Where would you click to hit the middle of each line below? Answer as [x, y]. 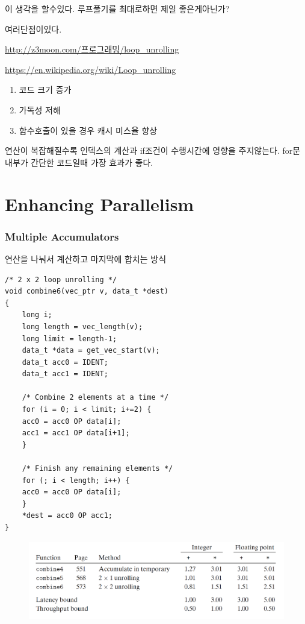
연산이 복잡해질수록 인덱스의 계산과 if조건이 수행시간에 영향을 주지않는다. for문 [153, 150]
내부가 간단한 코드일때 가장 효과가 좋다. [79, 162]
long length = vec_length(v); [82, 326]
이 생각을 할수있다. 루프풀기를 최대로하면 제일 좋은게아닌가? [117, 8]
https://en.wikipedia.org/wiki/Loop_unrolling [91, 69]
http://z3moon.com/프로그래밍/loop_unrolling [92, 49]
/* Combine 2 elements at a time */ [95, 398]
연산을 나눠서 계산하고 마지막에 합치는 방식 [86, 258]
